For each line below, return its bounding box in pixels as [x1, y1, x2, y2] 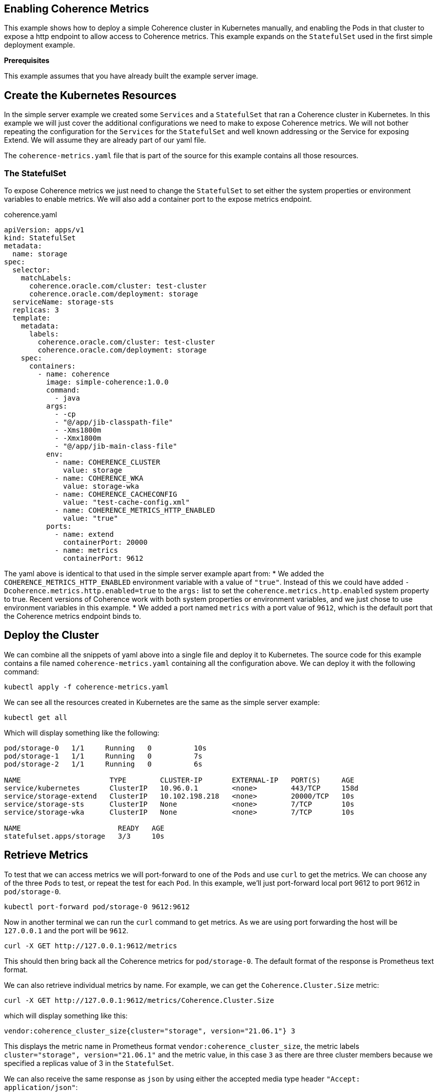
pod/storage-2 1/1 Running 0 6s [4, 760, 203, 768]
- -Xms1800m [55, 426, 101, 435]
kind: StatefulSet [4, 234, 76, 242]
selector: [12, 266, 51, 274]
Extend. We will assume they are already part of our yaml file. [4, 136, 206, 145]
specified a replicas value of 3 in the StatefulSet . [4, 1058, 174, 1067]
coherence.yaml [4, 210, 57, 219]
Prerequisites [4, 56, 50, 65]
